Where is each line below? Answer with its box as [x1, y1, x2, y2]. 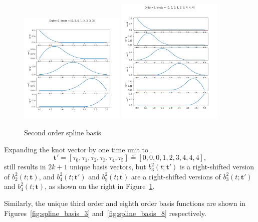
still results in [4, 161, 46, 172]
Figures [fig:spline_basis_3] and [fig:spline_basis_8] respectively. [4, 207, 206, 218]
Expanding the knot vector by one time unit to [4, 144, 149, 154]
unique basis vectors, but [70, 161, 146, 172]
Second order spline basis [24, 127, 101, 138]
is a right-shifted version [180, 161, 254, 172]
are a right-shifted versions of [131, 171, 221, 181]
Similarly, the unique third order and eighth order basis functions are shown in [4, 198, 246, 208]
